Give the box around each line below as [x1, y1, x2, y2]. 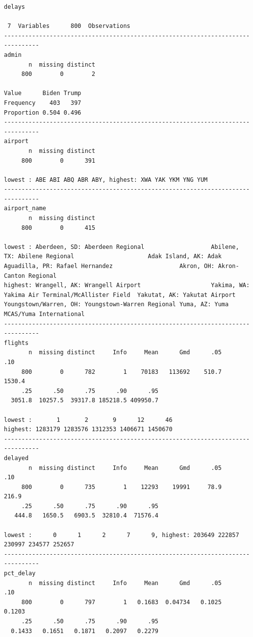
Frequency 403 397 [4, 99, 81, 106]
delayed [4, 454, 29, 462]
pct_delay [4, 570, 36, 577]
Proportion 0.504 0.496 [4, 109, 81, 116]
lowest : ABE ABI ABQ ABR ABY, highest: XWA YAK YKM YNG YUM [4, 176, 208, 183]
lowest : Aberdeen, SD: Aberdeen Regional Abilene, [4, 243, 239, 250]
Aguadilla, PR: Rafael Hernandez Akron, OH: [4, 263, 215, 270]
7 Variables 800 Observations [7, 23, 130, 30]
